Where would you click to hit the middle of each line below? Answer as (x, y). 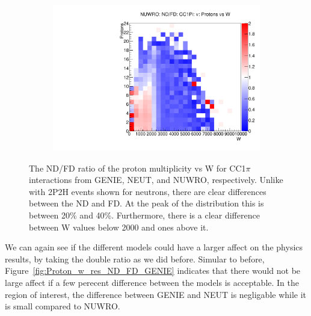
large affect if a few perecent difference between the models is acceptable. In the (152, 283)
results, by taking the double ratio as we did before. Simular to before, (135, 259)
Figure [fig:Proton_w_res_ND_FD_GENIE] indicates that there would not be (153, 271)
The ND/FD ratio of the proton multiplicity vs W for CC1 (137, 168)
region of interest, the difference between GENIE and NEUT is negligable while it (156, 294)
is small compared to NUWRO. (63, 306)
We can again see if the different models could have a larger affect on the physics (154, 247)
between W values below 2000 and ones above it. (119, 227)
